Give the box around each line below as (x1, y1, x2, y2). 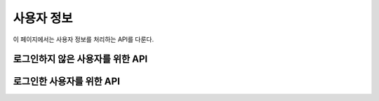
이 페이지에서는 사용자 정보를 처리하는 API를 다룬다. (13, 35, 154, 43)
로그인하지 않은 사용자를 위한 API (13, 53, 148, 65)
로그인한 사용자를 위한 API (13, 76, 121, 88)
